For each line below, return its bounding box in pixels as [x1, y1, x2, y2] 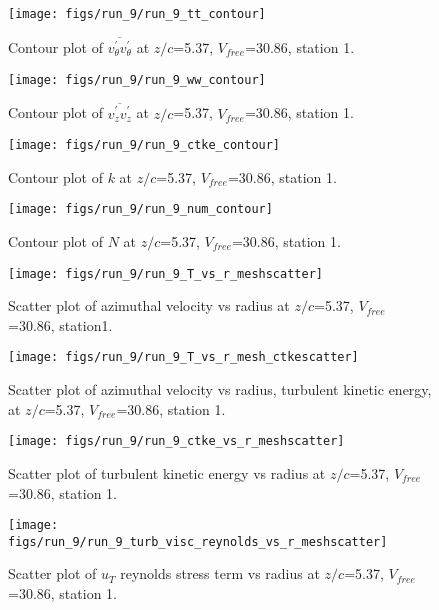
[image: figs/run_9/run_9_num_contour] [8, 202, 273, 217]
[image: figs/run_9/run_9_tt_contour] [8, 7, 266, 21]
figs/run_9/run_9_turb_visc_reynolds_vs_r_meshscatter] [8, 534, 388, 549]
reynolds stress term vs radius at [120, 563, 320, 584]
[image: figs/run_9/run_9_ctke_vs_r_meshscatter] [8, 434, 345, 449]
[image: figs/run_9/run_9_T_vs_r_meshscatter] [8, 266, 323, 281]
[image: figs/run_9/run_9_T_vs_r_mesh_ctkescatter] [8, 350, 359, 365]
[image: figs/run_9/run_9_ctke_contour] [8, 138, 281, 153]
